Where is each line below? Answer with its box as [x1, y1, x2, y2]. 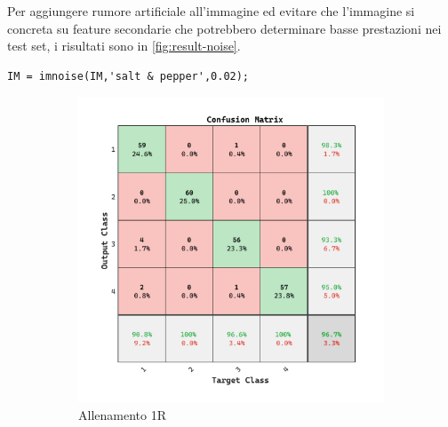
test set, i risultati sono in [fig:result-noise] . [7, 36, 241, 55]
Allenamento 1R [78, 405, 166, 423]
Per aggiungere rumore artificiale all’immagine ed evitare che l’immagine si [7, 2, 415, 20]
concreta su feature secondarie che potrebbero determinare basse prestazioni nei [7, 19, 442, 37]
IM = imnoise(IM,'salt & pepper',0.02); [7, 69, 250, 83]
